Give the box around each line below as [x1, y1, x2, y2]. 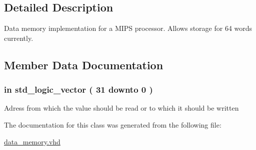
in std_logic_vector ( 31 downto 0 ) [4, 83, 153, 96]
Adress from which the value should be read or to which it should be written [4, 103, 239, 113]
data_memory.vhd [4, 136, 60, 147]
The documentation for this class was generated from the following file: [4, 119, 221, 130]
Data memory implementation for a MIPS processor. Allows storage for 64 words [4, 23, 252, 33]
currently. [4, 32, 33, 43]
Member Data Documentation [4, 57, 163, 72]
